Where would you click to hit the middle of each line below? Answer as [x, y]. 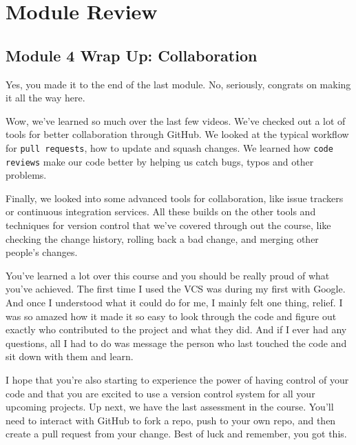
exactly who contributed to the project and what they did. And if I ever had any [176, 329]
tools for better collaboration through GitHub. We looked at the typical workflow [177, 134]
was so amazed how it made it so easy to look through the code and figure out [171, 316]
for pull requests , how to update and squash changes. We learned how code [169, 147]
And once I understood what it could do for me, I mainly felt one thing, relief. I [174, 303]
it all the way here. [45, 98]
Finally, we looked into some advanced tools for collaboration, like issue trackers [175, 198]
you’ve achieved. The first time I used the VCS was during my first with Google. [176, 289]
